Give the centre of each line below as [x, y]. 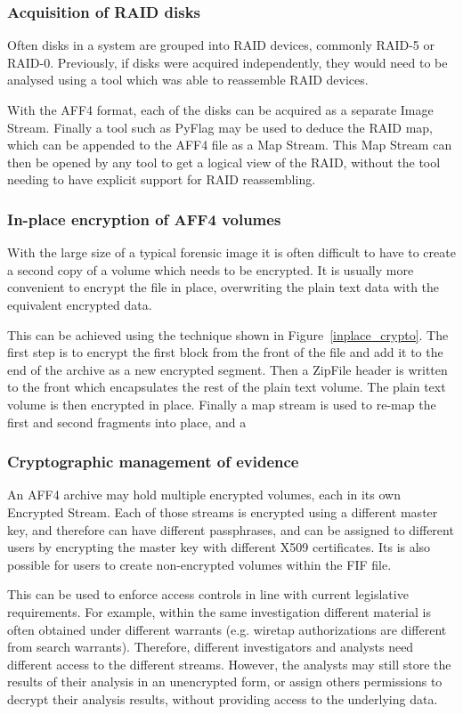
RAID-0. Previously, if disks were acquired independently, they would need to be [227, 62]
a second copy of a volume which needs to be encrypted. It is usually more [211, 269]
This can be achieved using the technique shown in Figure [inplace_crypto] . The [228, 334]
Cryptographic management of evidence [153, 462]
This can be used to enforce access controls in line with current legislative [208, 594]
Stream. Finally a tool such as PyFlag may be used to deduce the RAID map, [220, 127]
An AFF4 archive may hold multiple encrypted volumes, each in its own [204, 495]
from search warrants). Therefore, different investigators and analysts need [211, 647]
